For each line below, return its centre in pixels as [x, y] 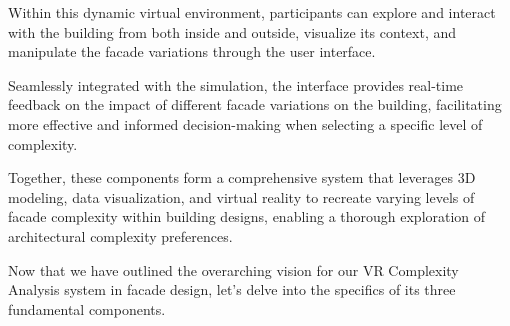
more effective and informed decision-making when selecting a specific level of [245, 123]
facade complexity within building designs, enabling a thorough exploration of [247, 216]
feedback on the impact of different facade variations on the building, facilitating [255, 104]
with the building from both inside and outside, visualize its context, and [232, 31]
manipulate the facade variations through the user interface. [192, 51]
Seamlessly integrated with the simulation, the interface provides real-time [236, 84]
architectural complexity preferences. [120, 235]
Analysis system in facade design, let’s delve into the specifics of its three [232, 289]
